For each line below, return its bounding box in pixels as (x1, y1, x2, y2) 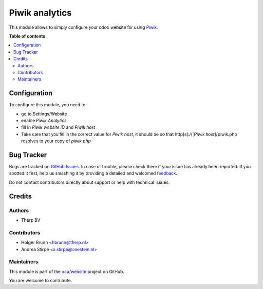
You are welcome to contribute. (9, 278, 72, 284)
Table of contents (9, 33, 46, 39)
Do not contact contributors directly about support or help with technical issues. (9, 179, 170, 185)
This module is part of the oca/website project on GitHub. (9, 269, 124, 274)
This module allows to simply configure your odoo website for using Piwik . (9, 24, 158, 30)
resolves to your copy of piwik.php (21, 138, 91, 144)
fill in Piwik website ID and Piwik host (21, 124, 95, 130)
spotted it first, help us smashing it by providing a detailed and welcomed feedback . (9, 171, 178, 176)
